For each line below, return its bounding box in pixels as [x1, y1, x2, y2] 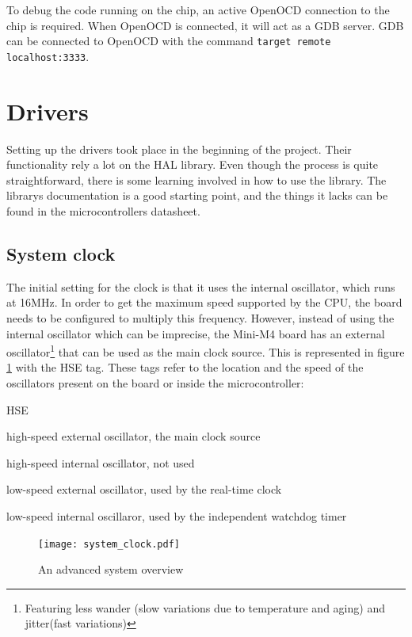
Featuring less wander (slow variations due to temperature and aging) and [25, 599, 385, 616]
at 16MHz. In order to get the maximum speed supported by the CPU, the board [6, 294, 402, 311]
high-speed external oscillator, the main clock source [6, 428, 261, 444]
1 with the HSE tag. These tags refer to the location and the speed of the [6, 359, 364, 376]
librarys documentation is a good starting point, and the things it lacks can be [6, 187, 388, 204]
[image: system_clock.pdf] [38, 538, 180, 550]
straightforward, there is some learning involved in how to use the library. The [6, 171, 387, 188]
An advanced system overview [38, 561, 184, 578]
